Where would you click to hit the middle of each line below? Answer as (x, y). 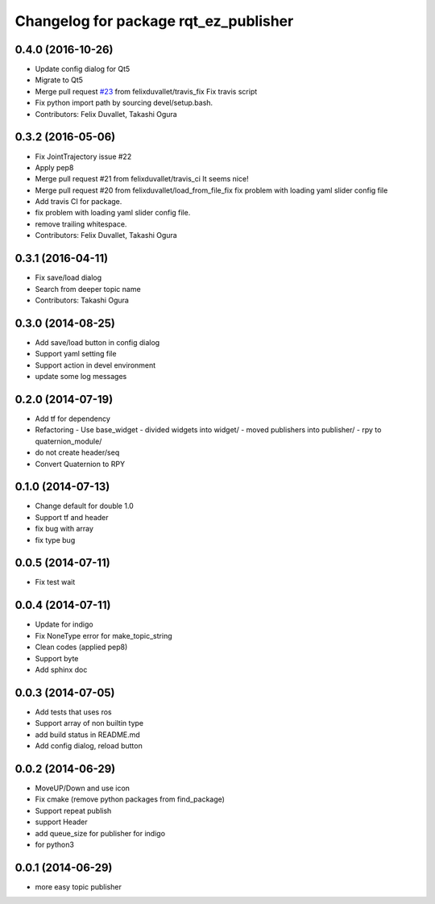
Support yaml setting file (76, 354)
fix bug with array (64, 529)
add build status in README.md (87, 735)
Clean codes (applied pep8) (81, 647)
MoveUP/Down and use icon (83, 788)
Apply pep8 (54, 167)
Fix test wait (55, 582)
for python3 (54, 844)
